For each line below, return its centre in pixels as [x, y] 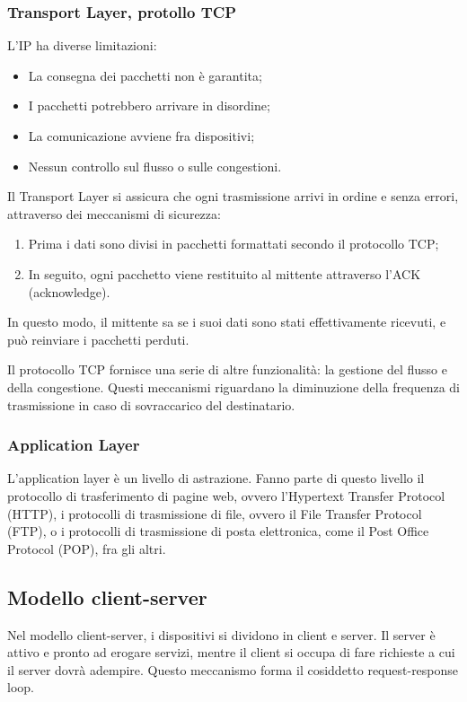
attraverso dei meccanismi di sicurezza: [114, 213]
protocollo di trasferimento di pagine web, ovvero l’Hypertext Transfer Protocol [226, 495]
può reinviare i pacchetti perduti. [98, 339]
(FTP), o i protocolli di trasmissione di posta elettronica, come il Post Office [218, 531]
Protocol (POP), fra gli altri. [87, 548]
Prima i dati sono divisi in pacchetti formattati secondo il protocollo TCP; [233, 244]
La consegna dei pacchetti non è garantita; [145, 75]
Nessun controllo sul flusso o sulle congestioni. [155, 166]
